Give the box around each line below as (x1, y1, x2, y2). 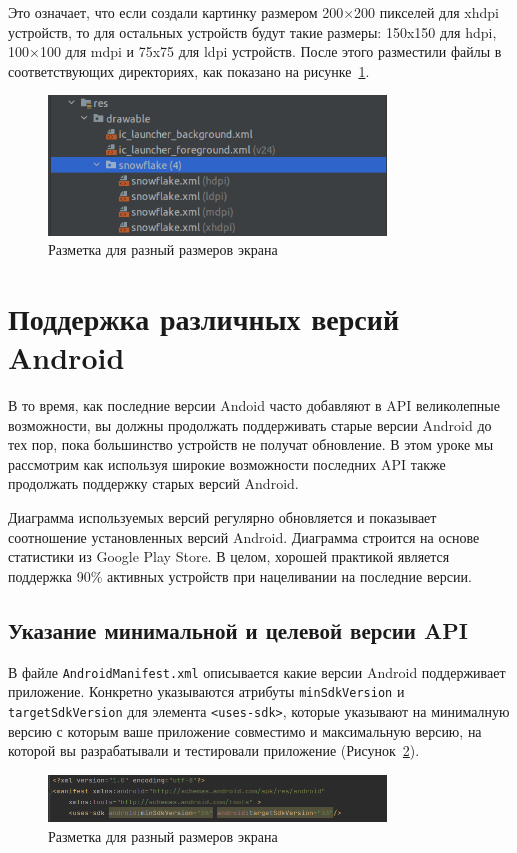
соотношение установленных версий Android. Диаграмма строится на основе (8, 526, 480, 547)
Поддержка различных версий (8, 297, 400, 338)
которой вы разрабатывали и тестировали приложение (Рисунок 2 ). (8, 740, 420, 761)
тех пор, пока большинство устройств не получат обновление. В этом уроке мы (8, 434, 494, 455)
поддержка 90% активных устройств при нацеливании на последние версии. (8, 565, 472, 586)
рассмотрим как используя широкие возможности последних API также (8, 453, 446, 474)
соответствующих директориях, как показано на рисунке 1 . (8, 60, 370, 81)
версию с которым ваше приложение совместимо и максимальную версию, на (8, 720, 482, 741)
